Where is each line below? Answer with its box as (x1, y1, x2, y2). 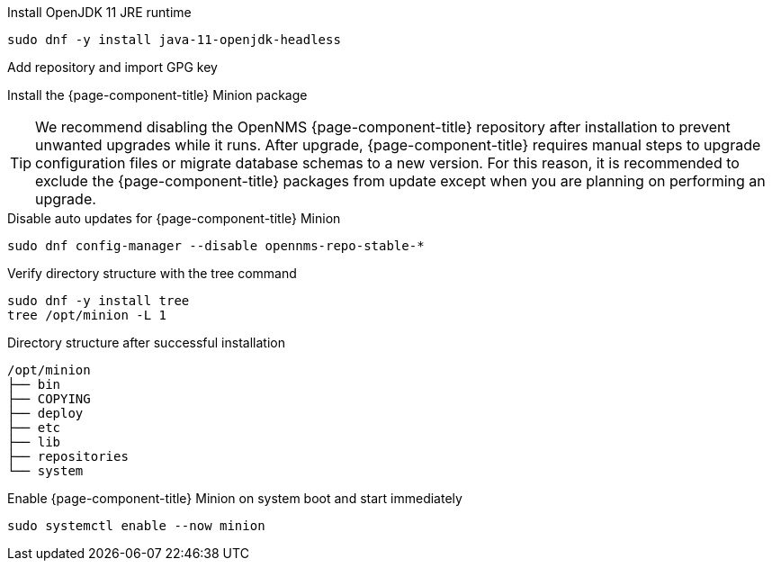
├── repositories (7, 449, 129, 464)
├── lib (7, 435, 61, 449)
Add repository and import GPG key (7, 59, 218, 75)
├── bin (7, 377, 61, 392)
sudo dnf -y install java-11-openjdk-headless (7, 32, 341, 47)
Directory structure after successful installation (7, 335, 285, 350)
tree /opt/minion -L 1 (7, 308, 167, 322)
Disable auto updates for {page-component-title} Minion (7, 211, 341, 226)
